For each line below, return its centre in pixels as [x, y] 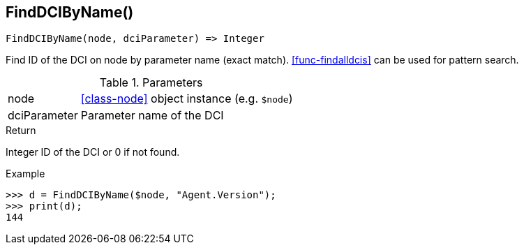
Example [25, 174]
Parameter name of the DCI [152, 116]
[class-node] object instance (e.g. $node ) [187, 99]
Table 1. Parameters [151, 83]
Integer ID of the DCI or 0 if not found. [93, 152]
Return [21, 131]
